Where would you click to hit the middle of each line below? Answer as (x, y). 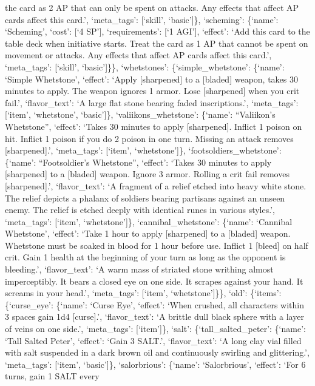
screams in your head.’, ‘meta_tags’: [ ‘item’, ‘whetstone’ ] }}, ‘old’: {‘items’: (143, 293)
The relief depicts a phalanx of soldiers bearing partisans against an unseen (145, 198)
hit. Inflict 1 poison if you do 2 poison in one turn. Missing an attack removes (149, 138)
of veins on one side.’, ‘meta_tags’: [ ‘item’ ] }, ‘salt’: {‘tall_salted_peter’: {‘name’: (155, 329)
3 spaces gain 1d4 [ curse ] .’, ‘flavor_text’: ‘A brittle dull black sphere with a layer (154, 317)
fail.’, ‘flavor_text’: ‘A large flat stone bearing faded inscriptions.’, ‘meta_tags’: (152, 102)
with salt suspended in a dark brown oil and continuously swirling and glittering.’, (157, 352)
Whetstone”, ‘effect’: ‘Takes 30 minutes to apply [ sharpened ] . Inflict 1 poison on (154, 126)
